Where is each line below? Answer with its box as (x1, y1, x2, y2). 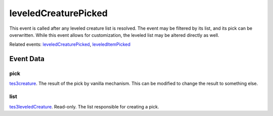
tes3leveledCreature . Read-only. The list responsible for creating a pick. (9, 103, 159, 109)
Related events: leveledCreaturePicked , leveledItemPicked (9, 41, 131, 47)
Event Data (9, 54, 45, 63)
